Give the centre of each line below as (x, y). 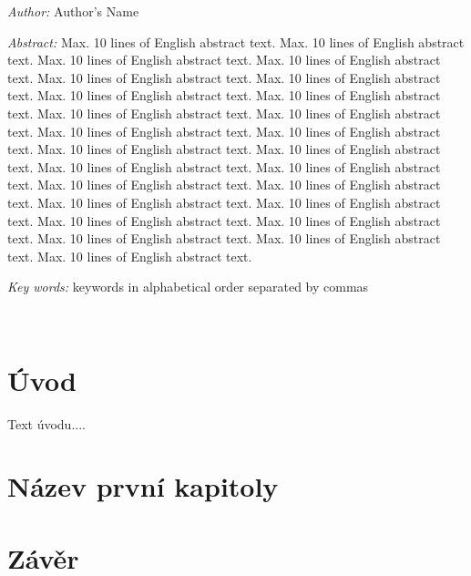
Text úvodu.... (46, 423)
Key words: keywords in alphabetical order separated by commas (188, 287)
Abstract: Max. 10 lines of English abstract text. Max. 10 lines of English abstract (236, 41)
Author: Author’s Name (73, 11)
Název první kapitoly (143, 486)
